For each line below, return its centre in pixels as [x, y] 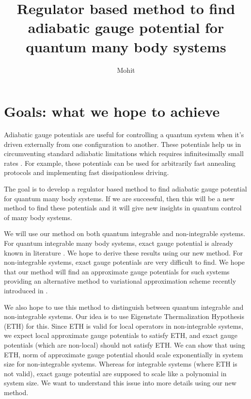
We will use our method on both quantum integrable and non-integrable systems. [125, 233]
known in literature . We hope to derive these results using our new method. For [124, 252]
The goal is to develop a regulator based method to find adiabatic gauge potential [125, 189]
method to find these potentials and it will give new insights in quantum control [123, 208]
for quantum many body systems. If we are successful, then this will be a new [119, 198]
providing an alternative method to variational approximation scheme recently [120, 281]
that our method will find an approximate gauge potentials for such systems [117, 271]
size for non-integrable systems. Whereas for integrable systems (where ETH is [121, 364]
